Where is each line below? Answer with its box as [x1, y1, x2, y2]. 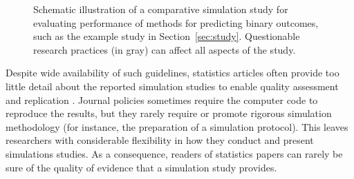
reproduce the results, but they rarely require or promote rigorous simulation [6, 106, 332, 120]
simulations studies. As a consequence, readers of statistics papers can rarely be [6, 146, 343, 160]
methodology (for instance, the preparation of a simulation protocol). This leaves [6, 119, 348, 134]
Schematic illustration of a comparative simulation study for [33, 2, 288, 16]
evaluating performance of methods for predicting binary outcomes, [33, 15, 319, 30]
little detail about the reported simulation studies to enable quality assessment [6, 78, 339, 93]
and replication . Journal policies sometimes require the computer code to [6, 92, 318, 107]
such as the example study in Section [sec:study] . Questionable [33, 29, 300, 43]
